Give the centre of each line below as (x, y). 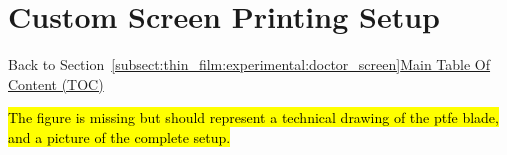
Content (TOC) (56, 83)
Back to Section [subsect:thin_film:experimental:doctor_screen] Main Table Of (249, 64)
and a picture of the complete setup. (119, 136)
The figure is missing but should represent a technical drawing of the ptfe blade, (253, 117)
